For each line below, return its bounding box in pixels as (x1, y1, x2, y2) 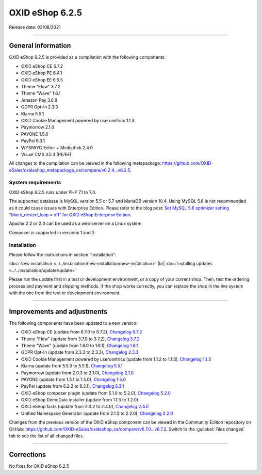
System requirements (9, 179, 61, 186)
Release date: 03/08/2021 (9, 24, 61, 30)
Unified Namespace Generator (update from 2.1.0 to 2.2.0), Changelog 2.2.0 (21, 410, 173, 416)
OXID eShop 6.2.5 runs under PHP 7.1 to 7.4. (9, 189, 97, 195)
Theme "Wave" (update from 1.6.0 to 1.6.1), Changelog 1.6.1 (21, 342, 138, 348)
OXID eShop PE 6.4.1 (21, 70, 63, 76)
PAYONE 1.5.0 (21, 131, 49, 137)
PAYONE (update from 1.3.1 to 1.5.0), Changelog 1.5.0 (21, 376, 126, 382)
